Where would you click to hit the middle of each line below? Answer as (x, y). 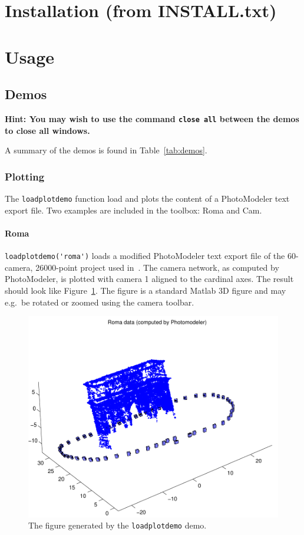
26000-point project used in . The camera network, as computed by (157, 267)
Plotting (25, 176)
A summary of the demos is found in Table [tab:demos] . (106, 150)
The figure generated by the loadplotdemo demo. (118, 525)
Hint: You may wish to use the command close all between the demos (152, 118)
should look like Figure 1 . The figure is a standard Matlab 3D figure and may (146, 290)
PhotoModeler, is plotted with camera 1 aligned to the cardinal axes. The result (149, 279)
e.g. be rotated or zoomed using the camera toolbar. (100, 302)
